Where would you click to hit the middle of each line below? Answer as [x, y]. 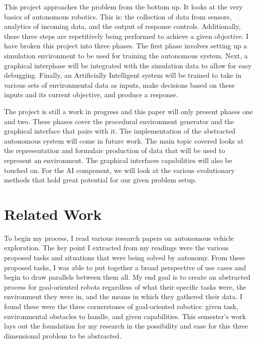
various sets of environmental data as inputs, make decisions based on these [120, 85]
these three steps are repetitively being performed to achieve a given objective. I [126, 36]
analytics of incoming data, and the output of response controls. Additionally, [123, 26]
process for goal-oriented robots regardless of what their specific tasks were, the [125, 286]
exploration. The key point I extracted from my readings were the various [117, 248]
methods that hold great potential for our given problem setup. [100, 180]
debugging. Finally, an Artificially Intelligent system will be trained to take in [123, 75]
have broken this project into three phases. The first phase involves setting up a [126, 46]
